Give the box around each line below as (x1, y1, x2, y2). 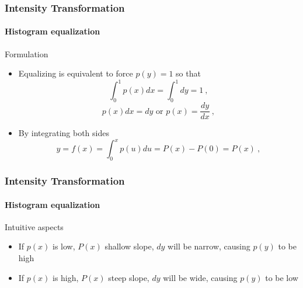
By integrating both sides (18, 127, 109, 139)
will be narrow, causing (168, 240, 250, 252)
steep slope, (108, 271, 149, 283)
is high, (52, 271, 79, 283)
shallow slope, (105, 240, 154, 252)
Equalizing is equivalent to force (18, 67, 133, 79)
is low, (52, 240, 75, 252)
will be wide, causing (163, 271, 238, 283)
